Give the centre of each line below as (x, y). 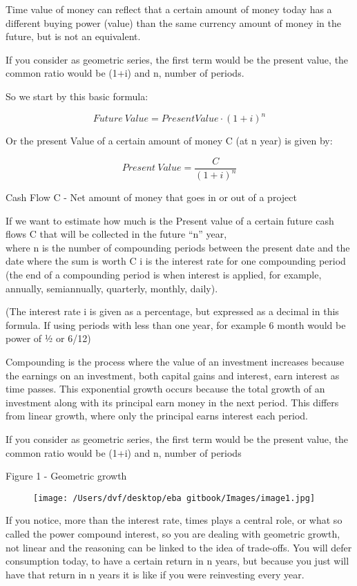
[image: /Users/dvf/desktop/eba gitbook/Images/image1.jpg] (174, 498)
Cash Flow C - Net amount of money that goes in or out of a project (151, 197)
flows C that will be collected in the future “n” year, (116, 234)
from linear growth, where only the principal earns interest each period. (157, 416)
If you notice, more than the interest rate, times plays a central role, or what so (174, 520)
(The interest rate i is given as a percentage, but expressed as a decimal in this (172, 311)
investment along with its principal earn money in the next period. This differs (172, 402)
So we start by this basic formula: (77, 96)
